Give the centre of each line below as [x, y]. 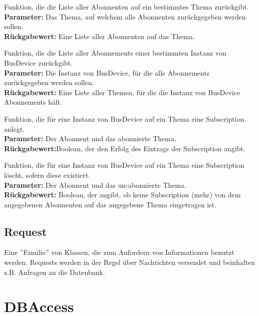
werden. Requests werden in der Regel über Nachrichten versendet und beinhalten [130, 262]
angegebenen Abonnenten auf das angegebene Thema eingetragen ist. [110, 204]
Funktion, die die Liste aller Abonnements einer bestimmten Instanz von [115, 53]
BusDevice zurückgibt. [38, 62]
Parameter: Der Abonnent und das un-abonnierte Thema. [95, 185]
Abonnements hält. [33, 102]
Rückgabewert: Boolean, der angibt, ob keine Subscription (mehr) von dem [122, 195]
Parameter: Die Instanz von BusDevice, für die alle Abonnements [107, 72]
